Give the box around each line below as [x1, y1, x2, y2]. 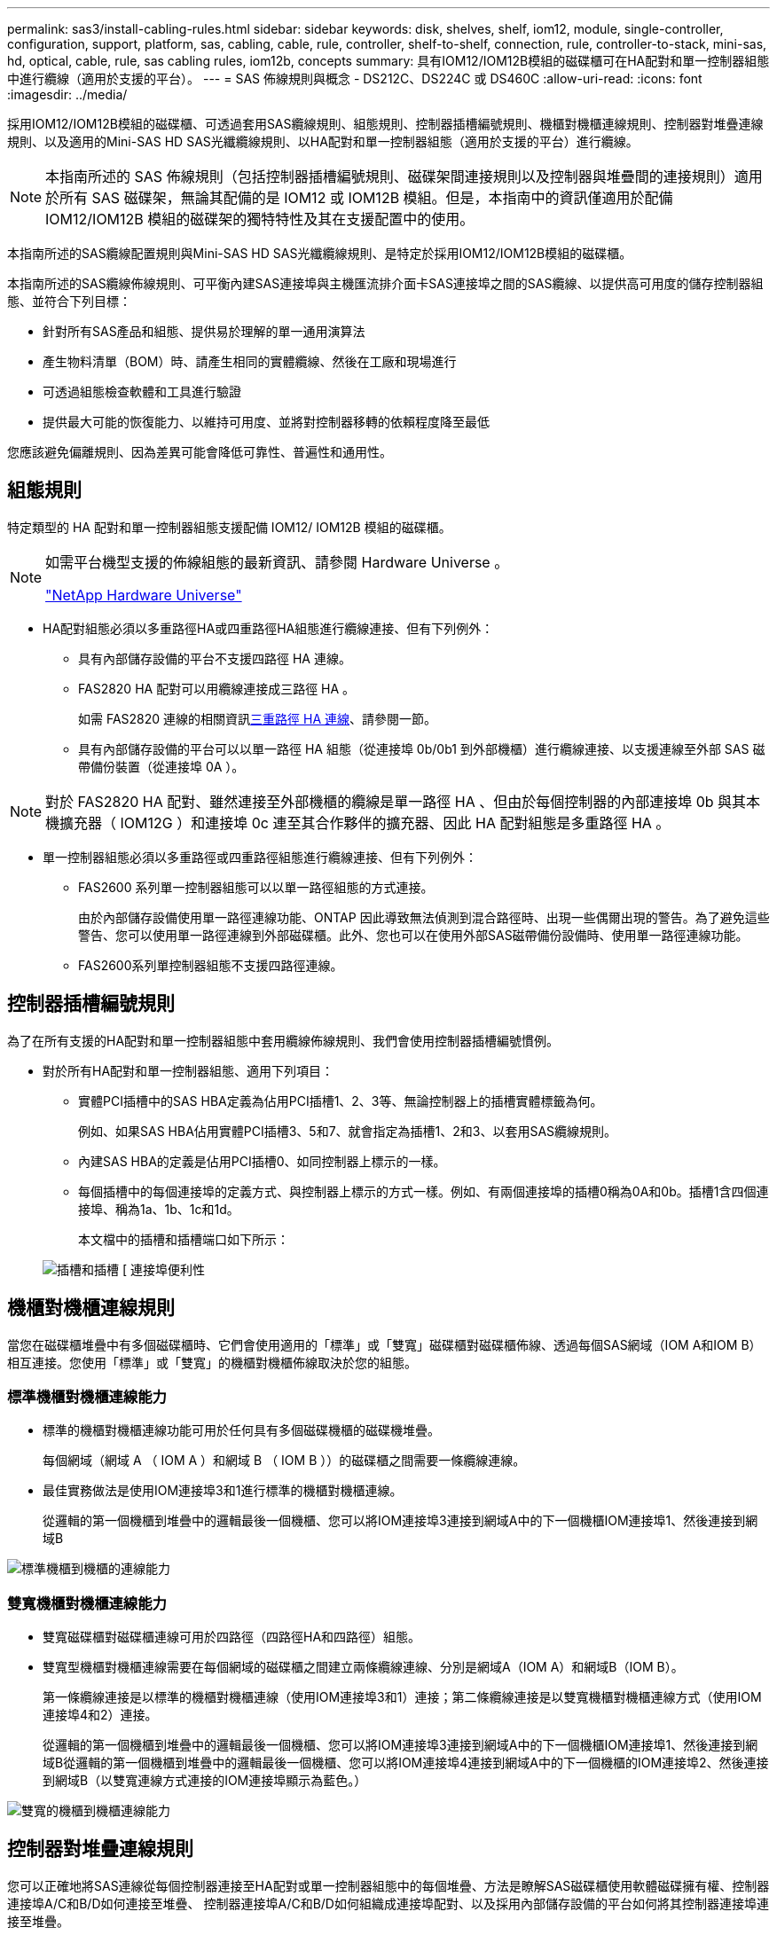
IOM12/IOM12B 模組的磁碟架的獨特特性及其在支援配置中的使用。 [45, 210, 475, 228]
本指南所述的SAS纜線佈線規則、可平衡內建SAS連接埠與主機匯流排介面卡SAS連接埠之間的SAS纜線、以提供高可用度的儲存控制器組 [7, 276, 764, 291]
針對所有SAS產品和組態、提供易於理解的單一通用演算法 [43, 324, 365, 339]
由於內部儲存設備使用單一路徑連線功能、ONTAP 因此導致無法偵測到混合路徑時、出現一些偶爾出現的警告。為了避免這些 [78, 909, 770, 925]
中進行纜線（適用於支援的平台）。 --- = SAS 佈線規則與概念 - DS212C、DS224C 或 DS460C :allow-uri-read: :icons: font [7, 71, 702, 86]
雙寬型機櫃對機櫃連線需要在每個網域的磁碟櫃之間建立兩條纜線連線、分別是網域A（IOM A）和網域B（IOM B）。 [43, 1659, 684, 1675]
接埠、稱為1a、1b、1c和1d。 [78, 1201, 239, 1217]
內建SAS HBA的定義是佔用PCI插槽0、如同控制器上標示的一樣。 [78, 1153, 446, 1169]
